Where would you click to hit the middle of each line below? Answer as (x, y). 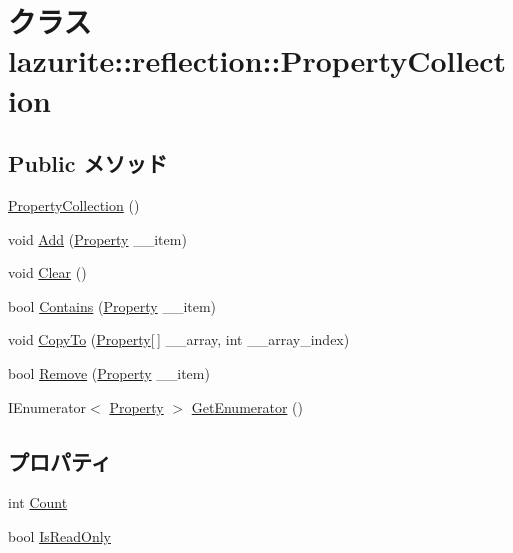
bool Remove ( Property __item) (109, 372)
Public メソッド (88, 163)
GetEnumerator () (247, 406)
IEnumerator (47, 406)
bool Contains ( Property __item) (112, 305)
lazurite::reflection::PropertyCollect (257, 60)
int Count (38, 502)
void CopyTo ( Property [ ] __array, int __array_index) (179, 339)
